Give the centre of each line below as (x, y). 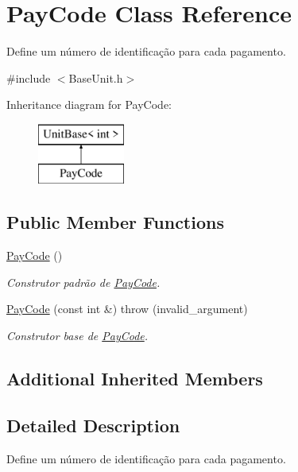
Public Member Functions (115, 222)
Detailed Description (93, 425)
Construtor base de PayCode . (77, 336)
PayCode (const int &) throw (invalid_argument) (127, 309)
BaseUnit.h (96, 77)
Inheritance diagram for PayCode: (89, 104)
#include (29, 77)
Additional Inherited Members (135, 379)
